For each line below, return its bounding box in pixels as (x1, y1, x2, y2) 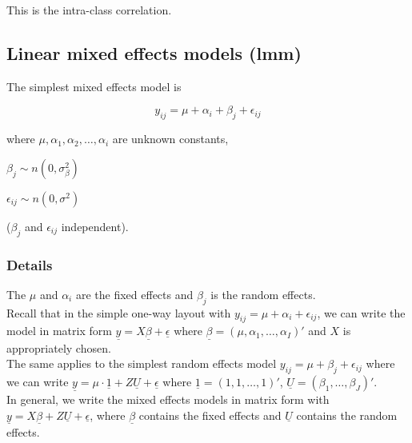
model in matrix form (6, 322, 112, 339)
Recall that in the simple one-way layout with (6, 304, 231, 321)
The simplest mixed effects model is (6, 78, 182, 94)
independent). (61, 218, 129, 234)
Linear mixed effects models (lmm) (6, 40, 302, 65)
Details (6, 254, 53, 274)
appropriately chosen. (6, 339, 111, 356)
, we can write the (317, 304, 406, 321)
